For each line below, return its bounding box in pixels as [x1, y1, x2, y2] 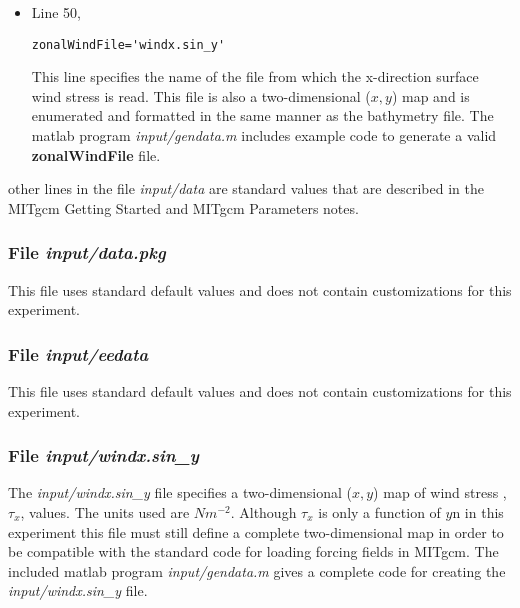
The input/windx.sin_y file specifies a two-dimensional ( [8, 482, 352, 503]
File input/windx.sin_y [8, 443, 199, 468]
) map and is [391, 85, 470, 106]
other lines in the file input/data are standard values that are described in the [8, 178, 484, 199]
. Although [230, 502, 297, 523]
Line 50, [31, 2, 81, 22]
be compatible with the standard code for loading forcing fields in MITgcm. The [8, 541, 499, 562]
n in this [452, 502, 504, 523]
